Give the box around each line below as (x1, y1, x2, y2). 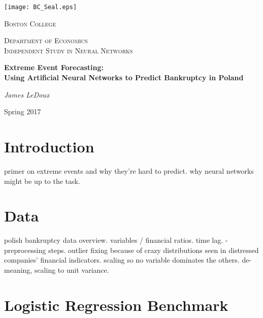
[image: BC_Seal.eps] (4, 4, 77, 11)
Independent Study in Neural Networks (4, 45, 133, 55)
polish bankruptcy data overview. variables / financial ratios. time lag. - (4, 235, 228, 245)
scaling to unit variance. (34, 265, 109, 275)
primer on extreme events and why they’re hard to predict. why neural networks (4, 165, 254, 176)
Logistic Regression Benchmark (4, 294, 228, 315)
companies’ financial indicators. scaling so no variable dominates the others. (4, 255, 240, 265)
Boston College (4, 18, 56, 28)
